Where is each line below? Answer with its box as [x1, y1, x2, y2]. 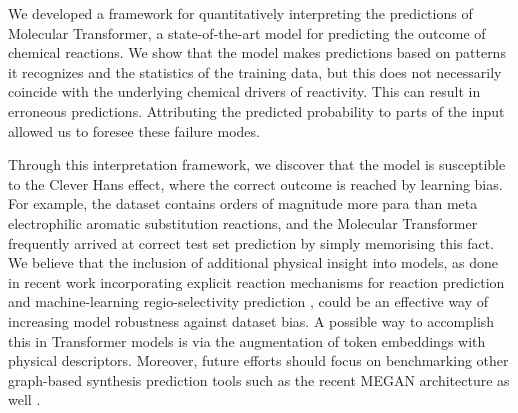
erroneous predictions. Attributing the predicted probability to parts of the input [8, 100, 505, 121]
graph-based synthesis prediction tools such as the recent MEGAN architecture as [8, 369, 510, 390]
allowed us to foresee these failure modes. [8, 120, 260, 141]
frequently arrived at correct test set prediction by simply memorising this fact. [8, 232, 494, 253]
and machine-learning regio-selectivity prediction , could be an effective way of [8, 291, 489, 312]
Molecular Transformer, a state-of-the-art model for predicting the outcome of [8, 22, 486, 43]
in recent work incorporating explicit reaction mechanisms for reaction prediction [8, 271, 505, 292]
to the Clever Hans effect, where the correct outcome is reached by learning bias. [8, 173, 503, 194]
